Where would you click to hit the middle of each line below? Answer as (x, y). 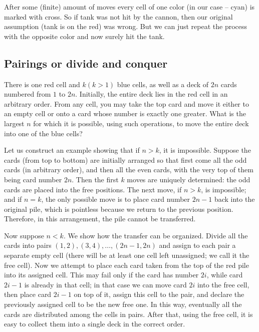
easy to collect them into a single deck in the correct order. (95, 324)
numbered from (28, 94)
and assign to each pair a (197, 245)
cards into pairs (28, 245)
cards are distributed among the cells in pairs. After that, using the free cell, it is (128, 314)
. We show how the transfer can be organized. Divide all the (156, 235)
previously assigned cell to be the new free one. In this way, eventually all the (123, 304)
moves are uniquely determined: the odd (189, 179)
